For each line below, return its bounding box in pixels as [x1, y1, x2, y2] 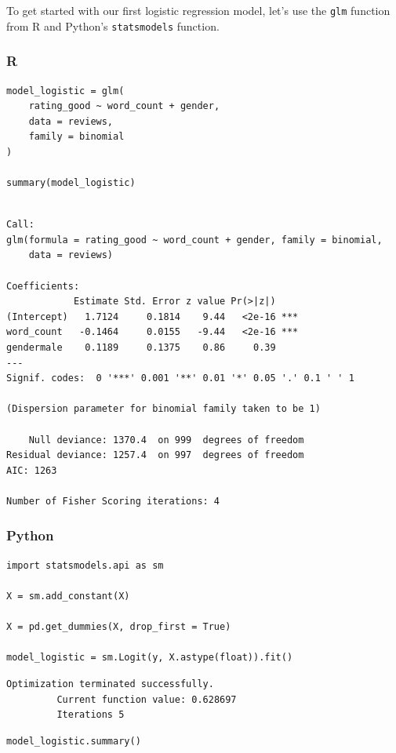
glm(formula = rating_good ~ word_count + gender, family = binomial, [6, 234, 383, 246]
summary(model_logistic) [6, 177, 136, 189]
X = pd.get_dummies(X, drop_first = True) [6, 621, 231, 633]
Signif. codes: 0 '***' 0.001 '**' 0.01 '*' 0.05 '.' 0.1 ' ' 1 [6, 373, 354, 384]
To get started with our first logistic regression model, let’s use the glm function [6, 2, 391, 18]
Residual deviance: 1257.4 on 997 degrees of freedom [6, 449, 304, 461]
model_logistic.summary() [6, 735, 141, 747]
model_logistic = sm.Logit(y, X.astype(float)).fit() [6, 652, 293, 664]
